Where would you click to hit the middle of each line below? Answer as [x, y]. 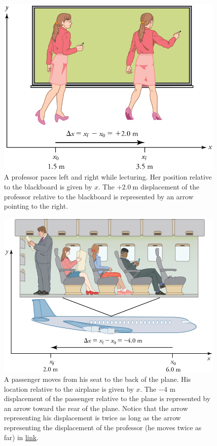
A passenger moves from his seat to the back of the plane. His [97, 379]
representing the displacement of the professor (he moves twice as [103, 427]
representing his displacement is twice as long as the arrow [92, 418]
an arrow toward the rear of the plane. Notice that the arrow [96, 408]
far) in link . [21, 437]
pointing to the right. [36, 206]
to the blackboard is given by [48, 186]
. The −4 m [158, 389]
